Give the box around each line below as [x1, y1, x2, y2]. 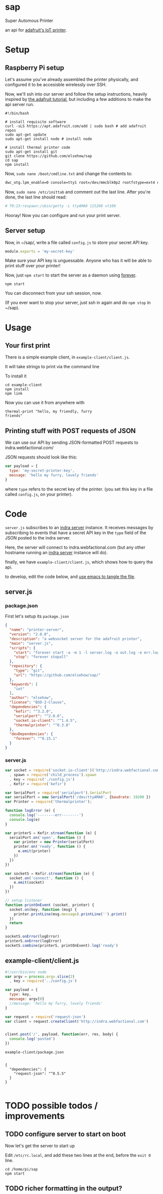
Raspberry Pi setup [5, 63, 65, 72]
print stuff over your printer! [5, 263, 61, 269]
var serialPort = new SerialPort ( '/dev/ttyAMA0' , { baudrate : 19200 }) [5, 795, 151, 800]
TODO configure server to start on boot [5, 1130, 126, 1138]
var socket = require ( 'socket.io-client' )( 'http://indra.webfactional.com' [5, 768, 162, 773]
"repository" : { [9, 664, 42, 669]
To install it [5, 373, 27, 379]
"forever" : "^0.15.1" [14, 736, 57, 741]
